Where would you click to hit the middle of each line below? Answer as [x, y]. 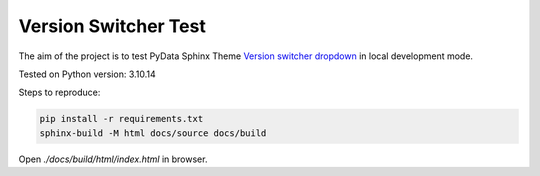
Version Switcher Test [112, 26]
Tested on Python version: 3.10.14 [87, 74]
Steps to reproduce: [59, 92]
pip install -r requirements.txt [121, 119]
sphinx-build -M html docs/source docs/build [153, 133]
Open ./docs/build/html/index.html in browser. [113, 159]
